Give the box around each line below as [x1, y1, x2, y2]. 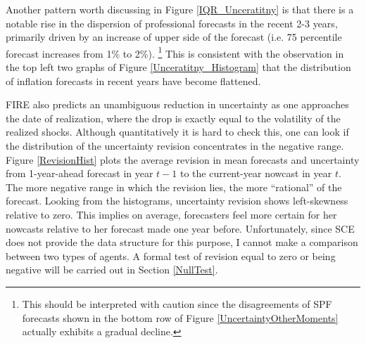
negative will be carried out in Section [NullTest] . [6, 262, 218, 277]
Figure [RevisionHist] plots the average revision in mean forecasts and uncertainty [6, 152, 360, 167]
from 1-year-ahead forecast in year [6, 166, 153, 181]
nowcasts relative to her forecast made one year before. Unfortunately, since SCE [6, 221, 355, 235]
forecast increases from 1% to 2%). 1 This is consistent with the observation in [6, 44, 344, 60]
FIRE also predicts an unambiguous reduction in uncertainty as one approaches [6, 97, 349, 112]
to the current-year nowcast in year [179, 166, 332, 181]
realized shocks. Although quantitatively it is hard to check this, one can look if [6, 124, 349, 139]
